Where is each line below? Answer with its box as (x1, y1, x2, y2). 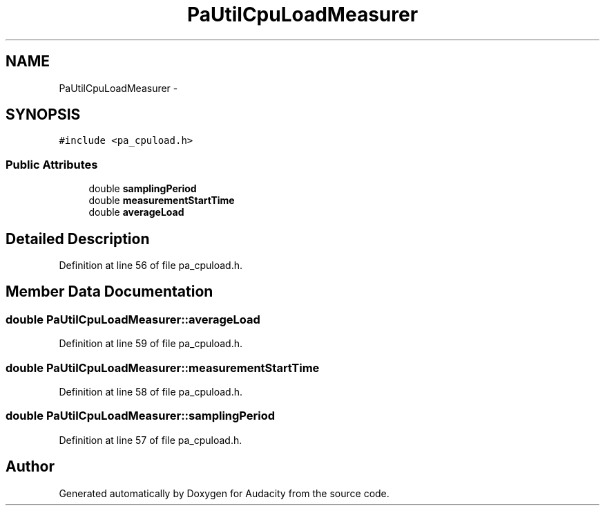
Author (6, 458, 55, 476)
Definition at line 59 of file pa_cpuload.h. (59, 337, 243, 350)
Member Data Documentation (6, 283, 213, 301)
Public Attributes (6, 157, 98, 171)
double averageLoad (88, 206, 184, 219)
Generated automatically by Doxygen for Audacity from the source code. (59, 487, 390, 499)
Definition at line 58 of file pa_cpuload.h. (59, 386, 242, 398)
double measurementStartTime (88, 194, 235, 207)
